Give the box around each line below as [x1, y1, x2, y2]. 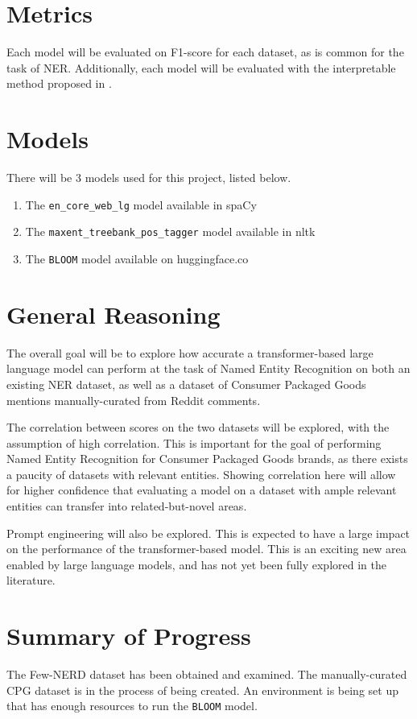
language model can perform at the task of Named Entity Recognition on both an [6, 360, 411, 377]
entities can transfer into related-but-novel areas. [6, 498, 247, 514]
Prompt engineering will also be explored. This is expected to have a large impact [6, 524, 411, 541]
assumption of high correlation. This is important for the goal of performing [6, 434, 382, 451]
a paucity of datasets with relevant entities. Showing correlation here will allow [6, 465, 396, 482]
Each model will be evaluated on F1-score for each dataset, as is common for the [6, 43, 404, 60]
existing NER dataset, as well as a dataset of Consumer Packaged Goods [6, 375, 366, 392]
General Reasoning [6, 297, 221, 330]
